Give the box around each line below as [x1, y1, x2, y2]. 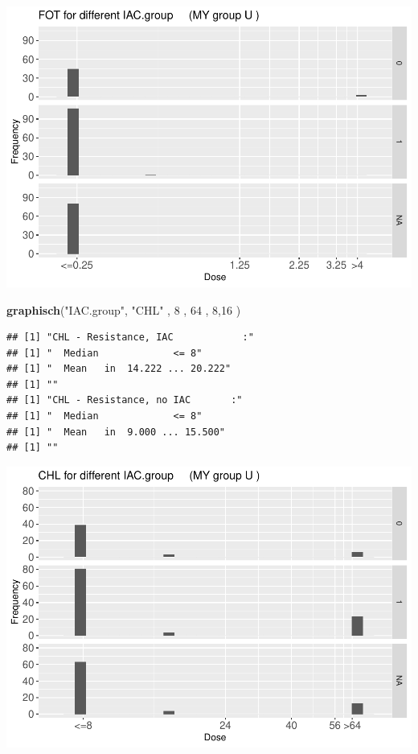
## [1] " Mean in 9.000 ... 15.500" [6, 426, 226, 438]
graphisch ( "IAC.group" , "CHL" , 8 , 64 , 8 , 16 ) [6, 301, 241, 318]
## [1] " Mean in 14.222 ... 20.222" [6, 363, 232, 375]
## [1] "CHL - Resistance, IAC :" [6, 332, 254, 344]
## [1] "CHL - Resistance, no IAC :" [6, 394, 243, 406]
